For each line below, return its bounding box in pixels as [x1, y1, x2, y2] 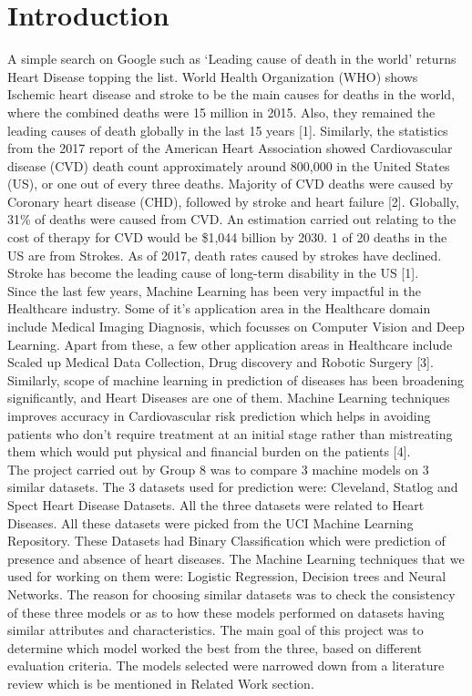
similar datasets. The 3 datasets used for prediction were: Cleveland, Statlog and [7, 477, 458, 496]
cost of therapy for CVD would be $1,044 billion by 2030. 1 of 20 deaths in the [7, 228, 447, 247]
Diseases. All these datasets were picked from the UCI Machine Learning [7, 513, 414, 532]
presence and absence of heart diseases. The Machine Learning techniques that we [7, 548, 465, 568]
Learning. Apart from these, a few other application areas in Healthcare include [7, 334, 453, 353]
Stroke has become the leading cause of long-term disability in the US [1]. [7, 263, 419, 282]
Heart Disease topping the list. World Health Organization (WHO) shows [7, 67, 418, 86]
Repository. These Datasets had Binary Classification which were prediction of [7, 531, 446, 550]
